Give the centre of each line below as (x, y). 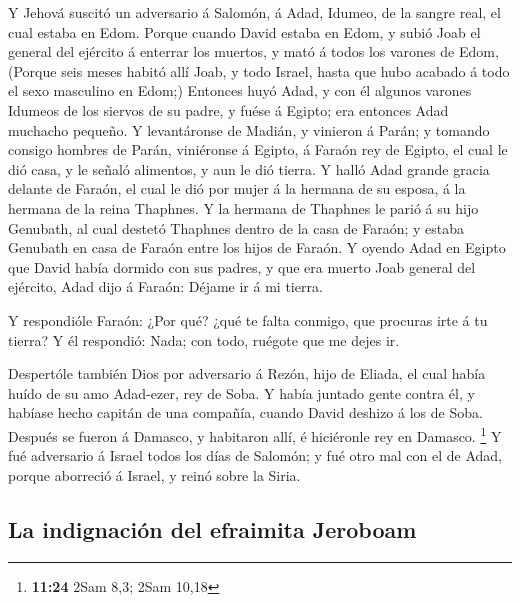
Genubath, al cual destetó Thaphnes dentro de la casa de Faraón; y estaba (236, 227)
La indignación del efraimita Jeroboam (212, 528)
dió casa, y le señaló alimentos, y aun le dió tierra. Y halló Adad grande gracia (249, 168)
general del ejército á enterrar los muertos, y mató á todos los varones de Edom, (253, 51)
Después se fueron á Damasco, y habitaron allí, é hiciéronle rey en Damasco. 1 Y (255, 434)
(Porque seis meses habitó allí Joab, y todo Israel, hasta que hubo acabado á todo (259, 70)
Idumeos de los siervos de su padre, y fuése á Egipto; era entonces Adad (228, 109)
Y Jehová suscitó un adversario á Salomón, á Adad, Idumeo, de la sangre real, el (254, 12)
